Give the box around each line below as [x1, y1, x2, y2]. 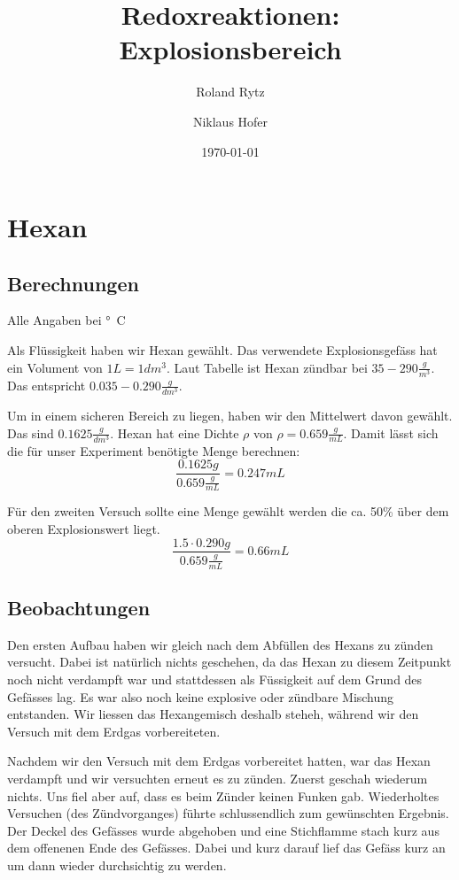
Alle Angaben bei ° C [7, 311, 126, 329]
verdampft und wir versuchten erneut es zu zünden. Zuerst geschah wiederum [7, 768, 428, 787]
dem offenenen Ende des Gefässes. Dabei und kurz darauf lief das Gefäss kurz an [7, 838, 446, 857]
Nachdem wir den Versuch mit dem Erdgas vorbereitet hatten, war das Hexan [7, 752, 431, 770]
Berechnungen [7, 269, 139, 297]
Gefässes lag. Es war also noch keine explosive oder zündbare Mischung [7, 687, 394, 706]
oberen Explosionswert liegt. [7, 519, 160, 537]
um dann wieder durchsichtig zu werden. [7, 855, 227, 874]
